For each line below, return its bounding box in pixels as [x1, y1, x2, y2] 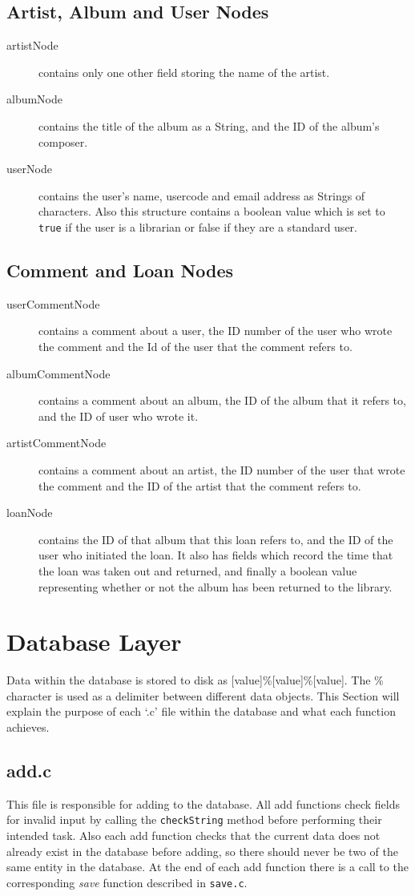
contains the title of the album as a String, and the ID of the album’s [38, 117, 380, 134]
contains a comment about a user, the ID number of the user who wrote [38, 322, 393, 339]
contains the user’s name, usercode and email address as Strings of [38, 187, 365, 204]
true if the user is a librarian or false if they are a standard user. [38, 218, 357, 235]
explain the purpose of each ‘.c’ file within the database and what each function [6, 703, 396, 720]
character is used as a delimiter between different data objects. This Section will [6, 687, 400, 704]
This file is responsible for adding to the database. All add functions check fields [6, 795, 401, 812]
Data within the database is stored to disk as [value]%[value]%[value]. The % [6, 672, 384, 688]
